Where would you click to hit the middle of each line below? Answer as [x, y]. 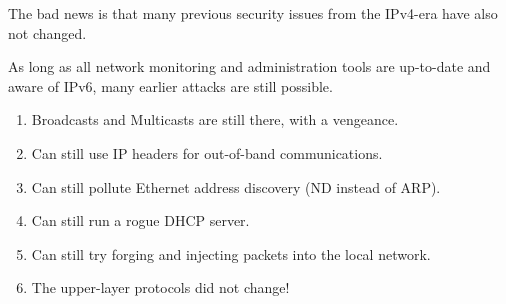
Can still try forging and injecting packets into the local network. [231, 253]
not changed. [47, 32]
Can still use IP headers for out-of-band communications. [207, 152]
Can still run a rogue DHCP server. [140, 220]
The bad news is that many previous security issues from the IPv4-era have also [253, 13]
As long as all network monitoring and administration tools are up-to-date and [249, 66]
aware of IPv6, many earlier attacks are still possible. [170, 85]
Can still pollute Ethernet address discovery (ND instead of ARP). [236, 186]
